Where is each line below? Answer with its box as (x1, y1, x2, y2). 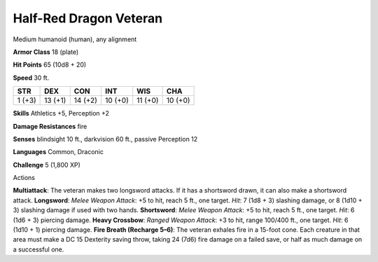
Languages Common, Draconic (13, 148, 104, 156)
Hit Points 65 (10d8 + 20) (13, 60, 87, 69)
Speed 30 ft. (13, 74, 50, 82)
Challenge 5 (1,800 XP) (13, 160, 80, 169)
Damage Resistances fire (13, 122, 87, 130)
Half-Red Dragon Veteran (13, 11, 163, 26)
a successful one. (13, 245, 64, 254)
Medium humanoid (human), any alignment (13, 35, 137, 43)
